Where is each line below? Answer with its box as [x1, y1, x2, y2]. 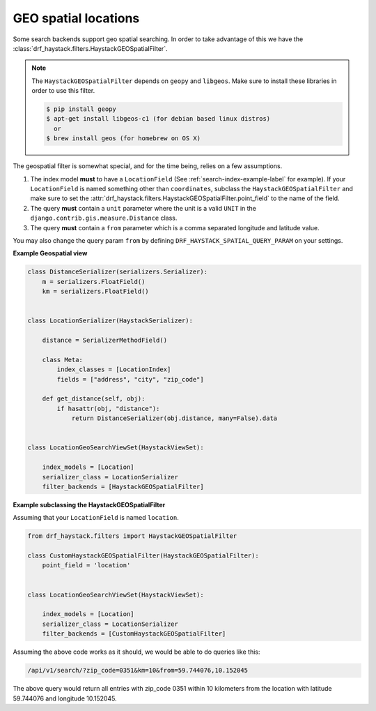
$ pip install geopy [46, 105, 116, 113]
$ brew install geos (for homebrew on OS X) [46, 135, 201, 142]
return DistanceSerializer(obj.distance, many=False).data [71, 414, 278, 422]
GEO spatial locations [13, 10, 140, 26]
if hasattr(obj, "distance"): [56, 405, 160, 412]
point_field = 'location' [42, 562, 131, 569]
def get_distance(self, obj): [42, 395, 146, 403]
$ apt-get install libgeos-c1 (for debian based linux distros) [46, 115, 271, 123]
